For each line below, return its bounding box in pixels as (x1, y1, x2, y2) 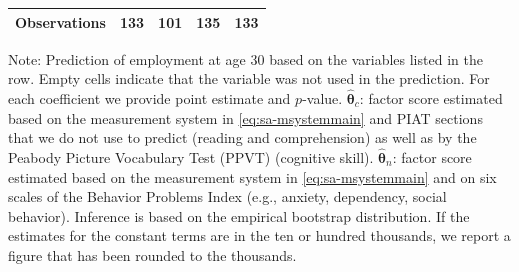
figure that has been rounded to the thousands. (8, 244, 297, 265)
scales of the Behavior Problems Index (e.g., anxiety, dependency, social (8, 186, 447, 207)
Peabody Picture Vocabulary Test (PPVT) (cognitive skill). (8, 147, 374, 167)
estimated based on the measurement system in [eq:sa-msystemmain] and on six (8, 166, 497, 187)
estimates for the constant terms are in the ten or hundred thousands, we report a (8, 225, 511, 246)
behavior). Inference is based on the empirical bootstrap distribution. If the (8, 205, 470, 226)
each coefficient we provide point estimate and (8, 88, 291, 108)
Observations (15, 11, 106, 32)
